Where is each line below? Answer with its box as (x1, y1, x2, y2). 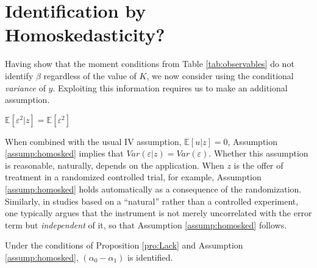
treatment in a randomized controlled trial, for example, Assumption (5, 171, 262, 183)
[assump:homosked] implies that (5, 147, 124, 160)
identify (5, 69, 34, 82)
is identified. (127, 251, 173, 264)
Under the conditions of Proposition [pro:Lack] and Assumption (5, 239, 243, 252)
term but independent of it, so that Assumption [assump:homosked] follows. (5, 218, 287, 231)
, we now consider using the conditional (146, 69, 294, 82)
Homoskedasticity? (5, 22, 165, 47)
